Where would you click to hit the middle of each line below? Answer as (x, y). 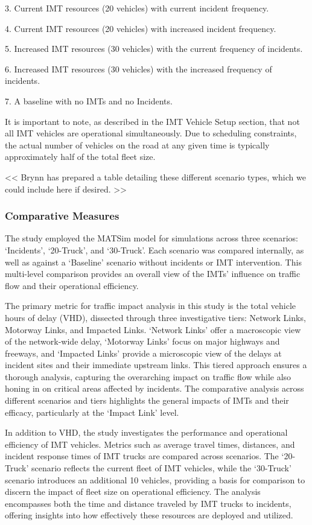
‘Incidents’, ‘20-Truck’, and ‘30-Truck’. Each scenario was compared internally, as (154, 250)
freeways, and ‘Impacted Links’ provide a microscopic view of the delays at (143, 353)
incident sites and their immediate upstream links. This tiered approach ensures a (156, 365)
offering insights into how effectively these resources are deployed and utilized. (149, 515)
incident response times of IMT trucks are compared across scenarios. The (142, 456)
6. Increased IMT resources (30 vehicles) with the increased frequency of (138, 68)
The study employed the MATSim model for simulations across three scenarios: (151, 238)
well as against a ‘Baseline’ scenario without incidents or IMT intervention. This (153, 262)
